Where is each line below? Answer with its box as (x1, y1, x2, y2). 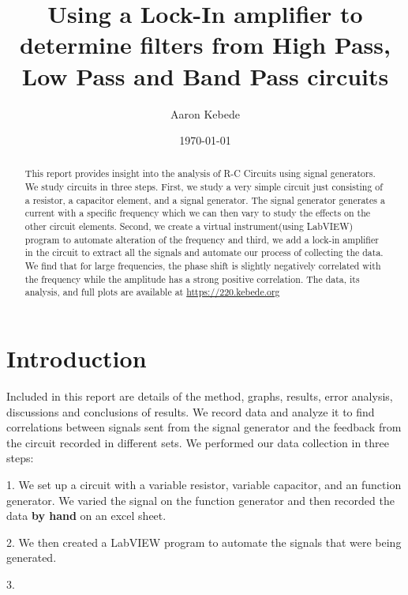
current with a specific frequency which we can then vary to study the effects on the (24, 206, 371, 220)
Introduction (6, 342, 147, 375)
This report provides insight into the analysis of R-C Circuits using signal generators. (24, 167, 376, 180)
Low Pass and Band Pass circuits (21, 59, 389, 92)
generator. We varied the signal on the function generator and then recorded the (6, 491, 395, 508)
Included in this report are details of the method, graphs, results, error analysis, (6, 387, 393, 404)
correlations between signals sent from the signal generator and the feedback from (6, 419, 402, 435)
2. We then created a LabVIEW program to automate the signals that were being (6, 533, 402, 550)
